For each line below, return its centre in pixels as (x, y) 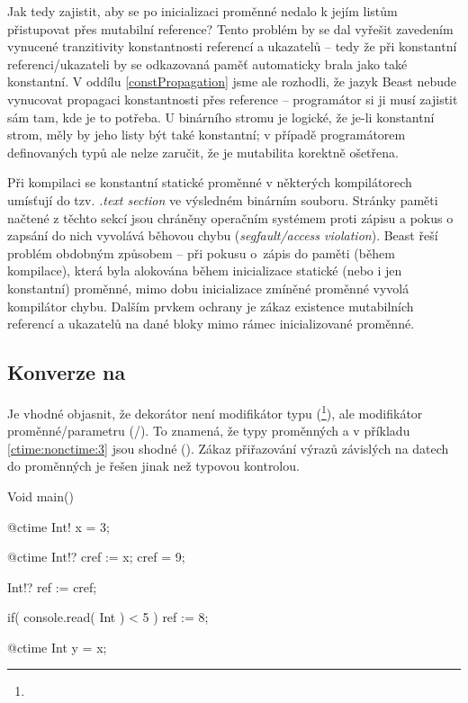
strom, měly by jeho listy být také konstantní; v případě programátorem (207, 135)
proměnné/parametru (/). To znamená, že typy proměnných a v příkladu (209, 431)
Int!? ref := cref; (52, 586)
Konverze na (67, 372)
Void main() (40, 496)
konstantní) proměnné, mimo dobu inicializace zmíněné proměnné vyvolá (208, 288)
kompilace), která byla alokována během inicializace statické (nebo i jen (205, 270)
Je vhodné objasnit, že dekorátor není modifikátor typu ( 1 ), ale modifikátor (215, 411)
